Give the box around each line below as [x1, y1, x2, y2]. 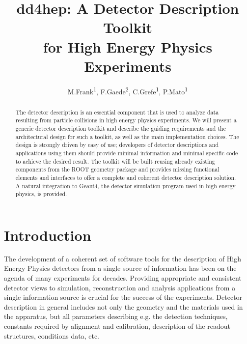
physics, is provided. [15, 190, 67, 198]
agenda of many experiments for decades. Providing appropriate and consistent [4, 273, 242, 283]
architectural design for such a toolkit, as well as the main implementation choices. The [15, 132, 239, 141]
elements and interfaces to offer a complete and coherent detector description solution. [15, 173, 236, 181]
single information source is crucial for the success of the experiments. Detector [4, 292, 243, 302]
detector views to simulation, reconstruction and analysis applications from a [4, 282, 236, 292]
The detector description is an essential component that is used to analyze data [15, 108, 219, 116]
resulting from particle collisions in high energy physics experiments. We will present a [15, 116, 237, 124]
